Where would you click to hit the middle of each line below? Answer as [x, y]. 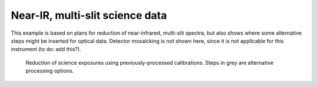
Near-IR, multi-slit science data [89, 15]
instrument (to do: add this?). [46, 49]
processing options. [50, 71]
